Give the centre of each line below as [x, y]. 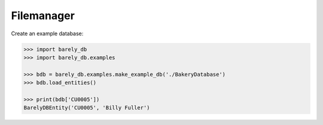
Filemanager [43, 16]
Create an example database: [47, 33]
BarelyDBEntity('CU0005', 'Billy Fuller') [87, 108]
